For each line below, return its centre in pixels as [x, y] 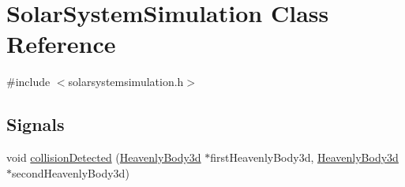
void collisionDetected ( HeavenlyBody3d [104, 157]
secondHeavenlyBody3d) [71, 172]
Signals [36, 124]
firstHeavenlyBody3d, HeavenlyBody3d [304, 157]
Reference [61, 44]
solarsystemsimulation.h [126, 82]
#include [28, 82]
